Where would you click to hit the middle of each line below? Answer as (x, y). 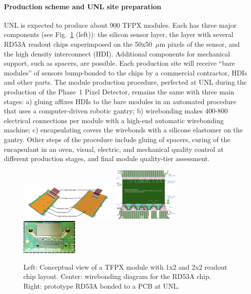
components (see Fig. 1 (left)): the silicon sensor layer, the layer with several (119, 34)
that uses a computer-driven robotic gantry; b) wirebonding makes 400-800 (116, 111)
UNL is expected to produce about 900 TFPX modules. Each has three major (120, 25)
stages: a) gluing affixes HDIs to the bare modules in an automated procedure (120, 101)
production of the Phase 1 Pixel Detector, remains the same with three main (119, 91)
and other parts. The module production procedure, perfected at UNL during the (125, 82)
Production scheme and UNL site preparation (83, 6)
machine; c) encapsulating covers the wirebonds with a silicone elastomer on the (124, 130)
